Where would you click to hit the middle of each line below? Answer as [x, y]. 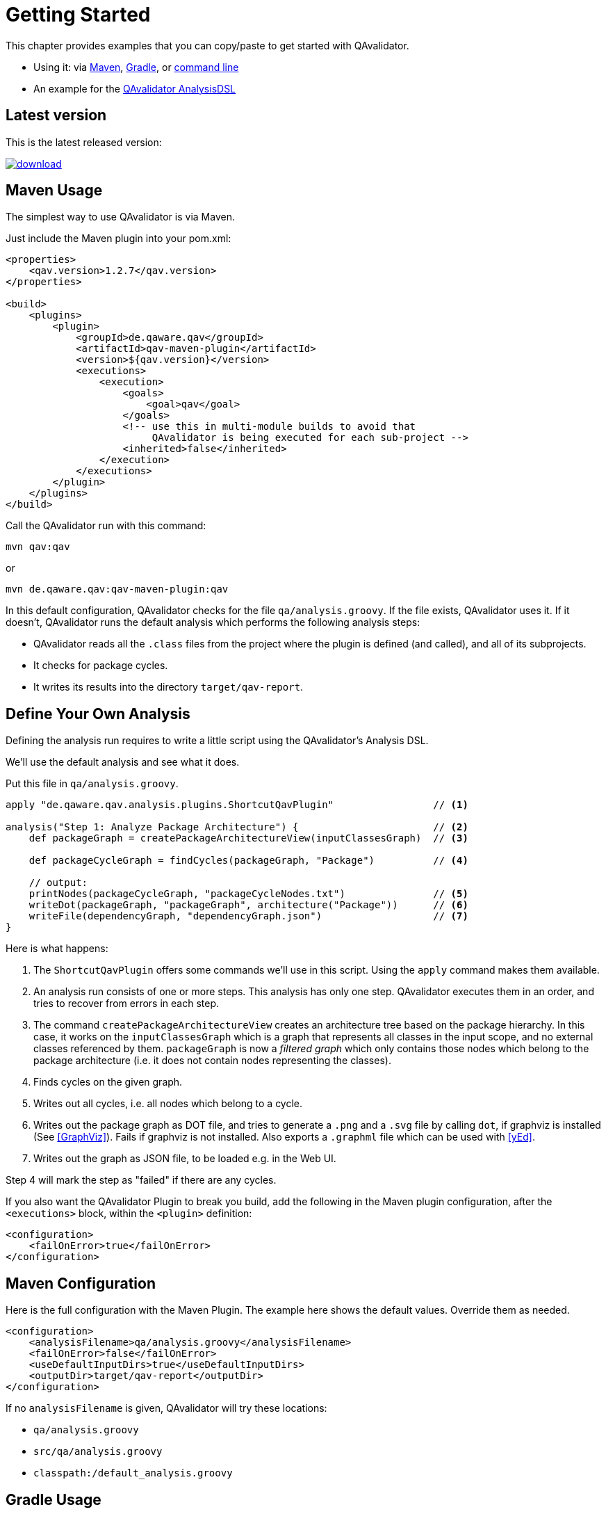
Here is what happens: [57, 949]
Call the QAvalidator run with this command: [106, 526]
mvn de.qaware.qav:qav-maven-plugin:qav [117, 589]
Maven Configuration [81, 1283]
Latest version [56, 115]
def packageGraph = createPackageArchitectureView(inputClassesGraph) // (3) [248, 838]
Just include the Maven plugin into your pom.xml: [118, 239]
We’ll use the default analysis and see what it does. [123, 762]
